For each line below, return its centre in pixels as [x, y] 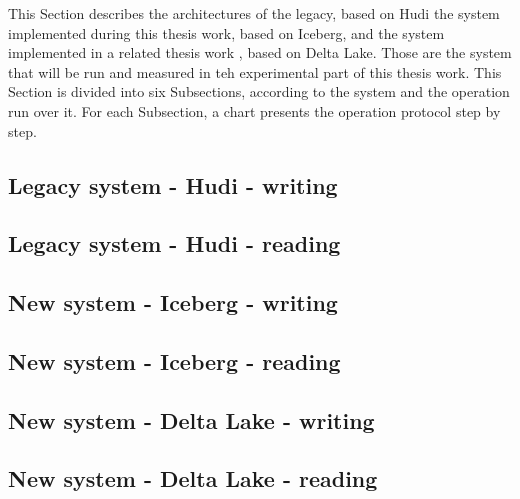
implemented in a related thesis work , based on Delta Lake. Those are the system [260, 52]
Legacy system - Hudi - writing [173, 184]
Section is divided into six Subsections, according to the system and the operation [259, 91]
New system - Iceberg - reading [174, 360]
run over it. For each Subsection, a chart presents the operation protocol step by [254, 110]
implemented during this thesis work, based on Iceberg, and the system [226, 32]
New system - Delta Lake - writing [191, 419]
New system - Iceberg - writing [173, 302]
